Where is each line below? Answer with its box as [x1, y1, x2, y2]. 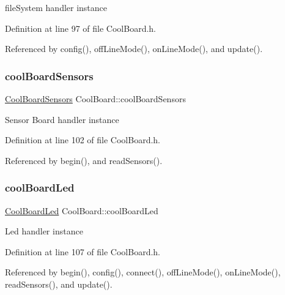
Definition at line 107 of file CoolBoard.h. [5, 245, 161, 258]
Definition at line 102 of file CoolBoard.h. [5, 133, 161, 146]
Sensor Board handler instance [5, 113, 119, 125]
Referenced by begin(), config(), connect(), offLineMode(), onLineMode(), [5, 266, 281, 278]
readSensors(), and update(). [5, 277, 113, 290]
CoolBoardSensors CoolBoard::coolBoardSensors [5, 92, 186, 105]
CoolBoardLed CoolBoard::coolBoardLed [5, 204, 158, 217]
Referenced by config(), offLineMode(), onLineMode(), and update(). [5, 42, 263, 55]
